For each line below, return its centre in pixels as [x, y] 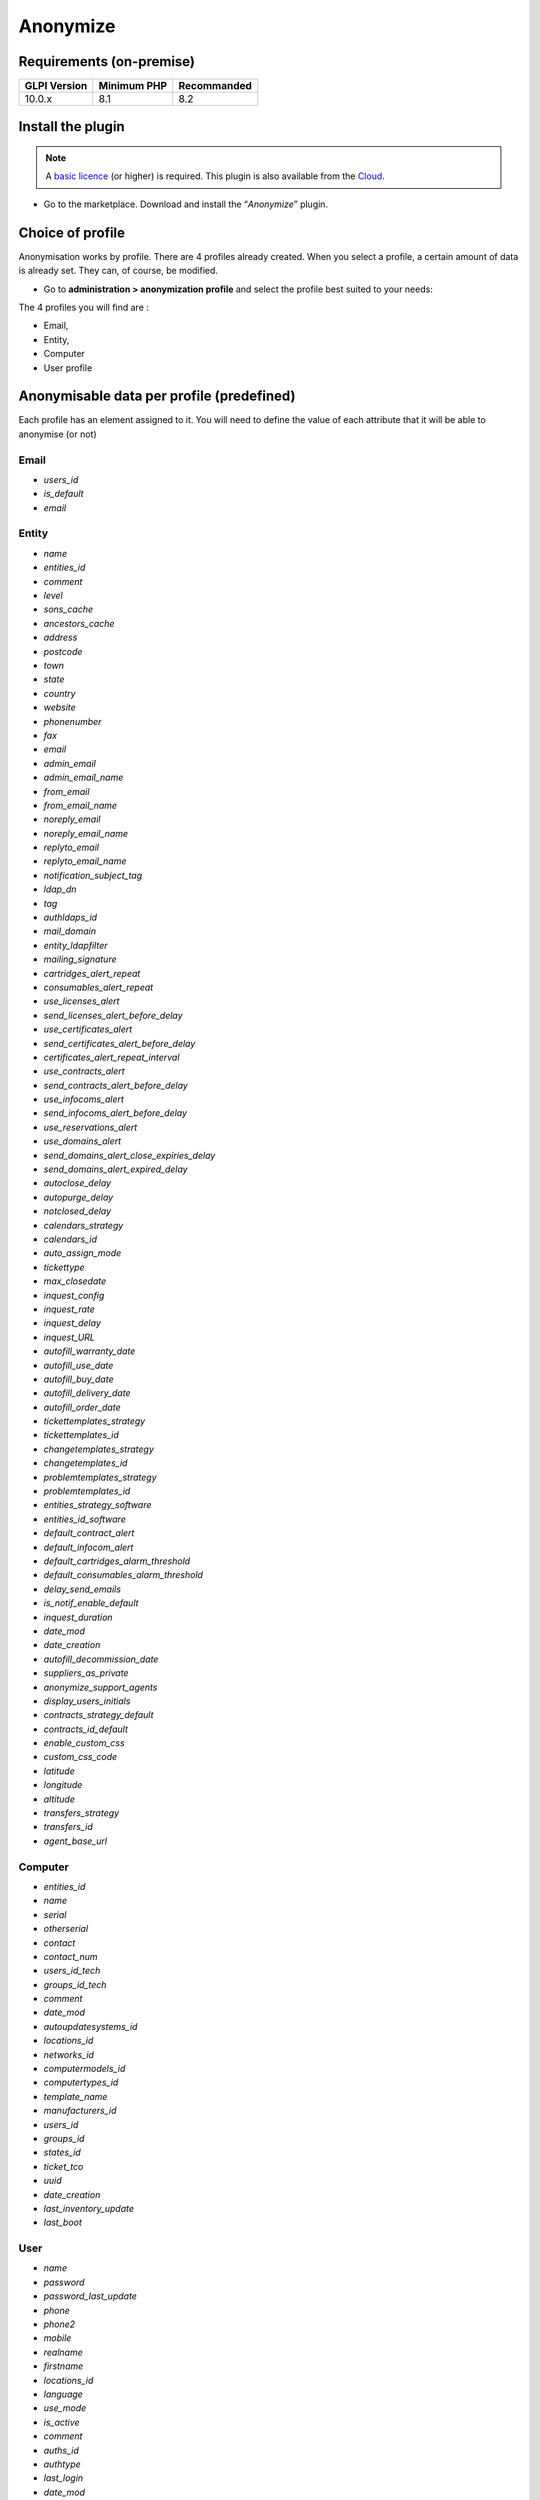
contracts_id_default [86, 1729]
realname [63, 2352]
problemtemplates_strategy [100, 1477]
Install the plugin [71, 126]
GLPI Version [56, 86]
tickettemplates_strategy [94, 1421]
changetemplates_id [85, 1463]
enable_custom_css [84, 1743]
